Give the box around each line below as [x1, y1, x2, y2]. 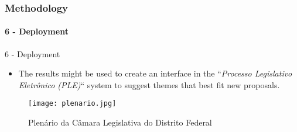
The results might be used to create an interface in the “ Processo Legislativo [18, 67, 292, 79]
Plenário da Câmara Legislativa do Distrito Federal [28, 116, 212, 128]
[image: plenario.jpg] [28, 99, 117, 108]
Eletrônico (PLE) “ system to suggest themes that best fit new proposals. [18, 78, 280, 91]
